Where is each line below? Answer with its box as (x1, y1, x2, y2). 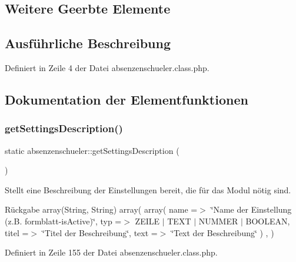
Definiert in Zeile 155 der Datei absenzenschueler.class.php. (5, 246, 218, 258)
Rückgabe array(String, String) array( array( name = (5, 203, 198, 216)
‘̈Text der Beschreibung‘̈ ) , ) (171, 226, 274, 239)
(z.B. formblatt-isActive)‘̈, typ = (5, 214, 122, 227)
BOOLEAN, (245, 214, 290, 227)
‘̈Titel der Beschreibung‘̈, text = (42, 226, 158, 239)
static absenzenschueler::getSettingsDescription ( (5, 144, 179, 156)
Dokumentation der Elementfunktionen (5, 90, 248, 108)
